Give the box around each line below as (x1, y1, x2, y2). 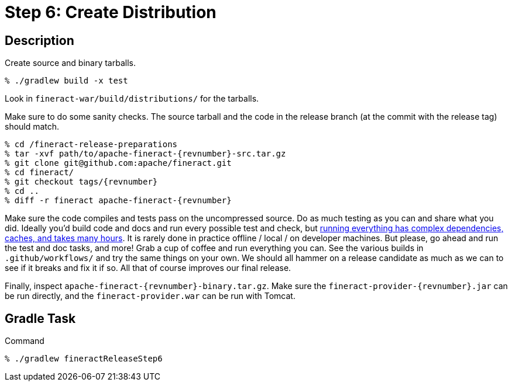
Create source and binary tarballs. (5, 58, 136, 68)
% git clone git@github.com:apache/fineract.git (5, 158, 232, 168)
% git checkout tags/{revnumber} (5, 177, 158, 187)
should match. (5, 121, 60, 132)
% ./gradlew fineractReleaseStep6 (5, 354, 163, 364)
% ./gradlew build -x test (5, 76, 128, 86)
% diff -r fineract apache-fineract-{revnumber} (5, 196, 232, 206)
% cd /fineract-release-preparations (5, 140, 178, 149)
